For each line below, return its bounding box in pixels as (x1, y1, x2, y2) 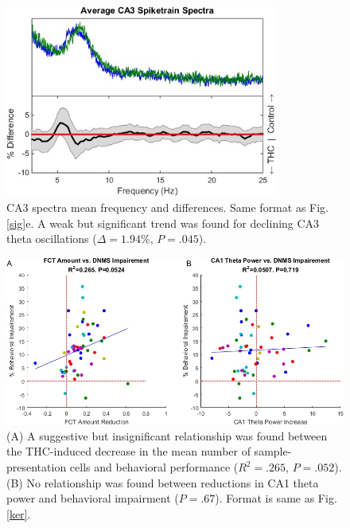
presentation (6, 459, 67, 475)
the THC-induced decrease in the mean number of (6, 443, 251, 460)
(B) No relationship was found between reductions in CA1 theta (6, 474, 319, 491)
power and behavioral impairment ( (6, 490, 179, 506)
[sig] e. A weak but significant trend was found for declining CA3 (6, 214, 320, 231)
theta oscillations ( (6, 230, 97, 247)
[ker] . (6, 505, 31, 522)
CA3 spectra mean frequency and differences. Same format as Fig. (6, 199, 329, 216)
